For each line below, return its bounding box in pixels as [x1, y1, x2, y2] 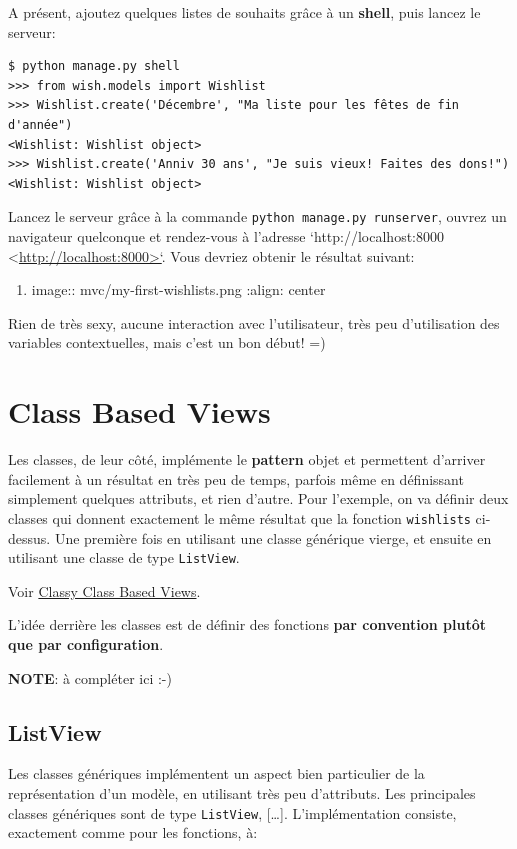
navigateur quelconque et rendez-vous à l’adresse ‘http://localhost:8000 [8, 226, 444, 246]
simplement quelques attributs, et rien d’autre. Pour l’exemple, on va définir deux [8, 488, 509, 509]
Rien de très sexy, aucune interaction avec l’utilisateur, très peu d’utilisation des [8, 312, 500, 333]
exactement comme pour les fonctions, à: [8, 822, 258, 843]
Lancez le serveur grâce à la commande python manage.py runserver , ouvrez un [8, 206, 507, 227]
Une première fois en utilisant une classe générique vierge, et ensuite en [54, 527, 492, 548]
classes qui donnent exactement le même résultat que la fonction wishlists [8, 507, 471, 528]
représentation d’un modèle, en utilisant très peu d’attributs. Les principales [8, 782, 476, 803]
